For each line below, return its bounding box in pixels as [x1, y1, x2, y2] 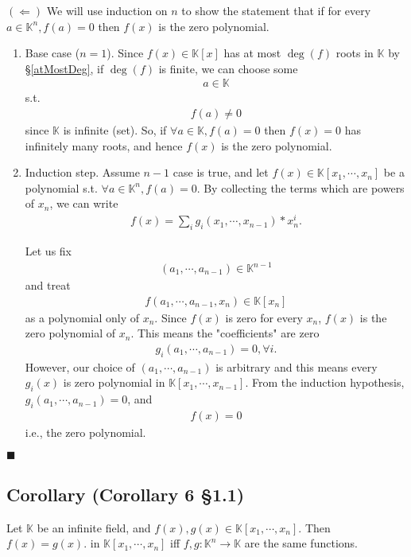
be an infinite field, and [37, 519, 151, 536]
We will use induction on [46, 2, 168, 18]
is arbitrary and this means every [215, 358, 378, 375]
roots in [335, 45, 374, 61]
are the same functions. [244, 535, 358, 551]
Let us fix [25, 242, 72, 259]
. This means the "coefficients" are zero [130, 325, 320, 341]
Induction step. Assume [25, 164, 140, 181]
